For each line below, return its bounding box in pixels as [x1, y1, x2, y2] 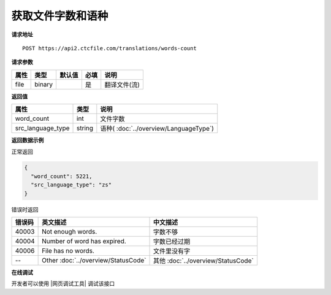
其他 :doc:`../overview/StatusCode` [153, 256, 254, 265]
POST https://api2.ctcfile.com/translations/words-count [22, 45, 197, 52]
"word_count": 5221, [31, 172, 93, 180]
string [77, 124, 94, 132]
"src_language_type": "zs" [31, 182, 112, 188]
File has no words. [42, 247, 95, 255]
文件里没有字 [153, 247, 190, 256]
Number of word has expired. [42, 237, 127, 245]
